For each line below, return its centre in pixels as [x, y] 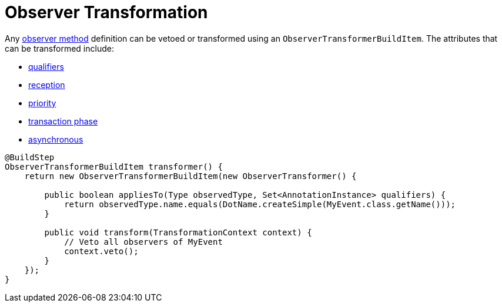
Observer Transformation [106, 12]
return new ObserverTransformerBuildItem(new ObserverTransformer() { [190, 176]
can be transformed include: [59, 48]
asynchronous [56, 139]
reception [47, 85]
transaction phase [63, 121]
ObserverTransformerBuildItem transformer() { [114, 166]
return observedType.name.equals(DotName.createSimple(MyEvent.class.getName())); [260, 204]
